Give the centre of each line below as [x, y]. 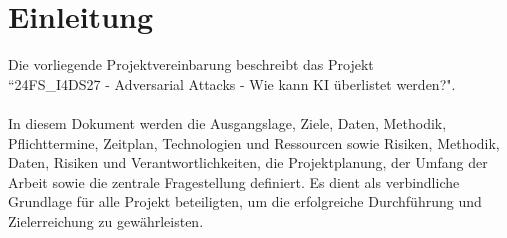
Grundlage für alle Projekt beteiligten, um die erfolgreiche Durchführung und [245, 201]
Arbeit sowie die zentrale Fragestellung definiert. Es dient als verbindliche [234, 181]
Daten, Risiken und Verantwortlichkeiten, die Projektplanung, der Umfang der [248, 162]
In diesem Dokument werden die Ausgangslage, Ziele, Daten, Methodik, [227, 122]
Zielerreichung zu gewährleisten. [106, 220]
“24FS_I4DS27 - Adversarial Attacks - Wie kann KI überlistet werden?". [232, 83]
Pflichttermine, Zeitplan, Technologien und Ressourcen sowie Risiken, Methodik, [254, 142]
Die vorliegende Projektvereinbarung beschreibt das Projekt [191, 64]
